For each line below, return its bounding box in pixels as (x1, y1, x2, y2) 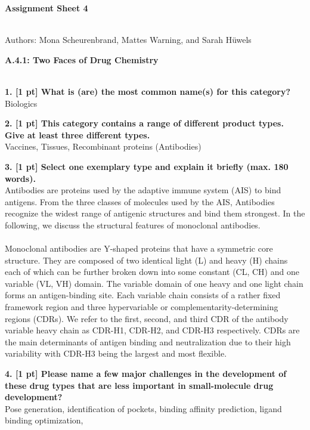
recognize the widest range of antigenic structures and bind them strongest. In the (5, 207, 305, 219)
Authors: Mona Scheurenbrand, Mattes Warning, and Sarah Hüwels (5, 33, 252, 46)
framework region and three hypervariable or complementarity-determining (5, 301, 278, 313)
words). (5, 172, 36, 184)
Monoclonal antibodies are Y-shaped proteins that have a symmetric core (5, 242, 273, 255)
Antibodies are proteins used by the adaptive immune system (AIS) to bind (5, 184, 281, 196)
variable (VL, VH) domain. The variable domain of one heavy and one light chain (5, 277, 303, 289)
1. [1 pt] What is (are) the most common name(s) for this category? (5, 85, 291, 97)
